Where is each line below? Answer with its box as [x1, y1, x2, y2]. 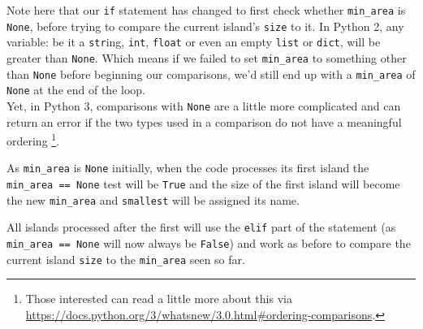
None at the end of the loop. [6, 81, 145, 98]
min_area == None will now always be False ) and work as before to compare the [6, 235, 411, 252]
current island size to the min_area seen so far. [6, 250, 245, 267]
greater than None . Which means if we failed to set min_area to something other [6, 49, 407, 66]
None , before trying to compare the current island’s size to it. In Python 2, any [6, 17, 404, 34]
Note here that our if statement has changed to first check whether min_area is [6, 2, 406, 18]
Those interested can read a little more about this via [25, 290, 292, 307]
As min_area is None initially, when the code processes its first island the [6, 159, 369, 176]
